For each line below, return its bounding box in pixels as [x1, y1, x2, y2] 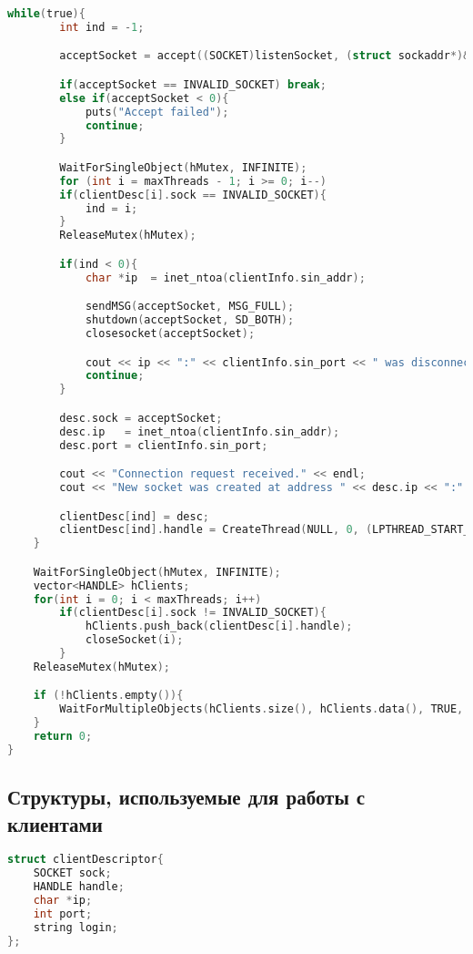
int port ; [33, 907, 93, 920]
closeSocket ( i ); [85, 633, 184, 647]
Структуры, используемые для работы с [7, 783, 366, 811]
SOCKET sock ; [33, 867, 112, 880]
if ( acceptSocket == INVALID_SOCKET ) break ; [59, 77, 327, 91]
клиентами [7, 809, 103, 837]
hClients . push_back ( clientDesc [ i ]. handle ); [85, 620, 353, 633]
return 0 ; [33, 730, 93, 744]
